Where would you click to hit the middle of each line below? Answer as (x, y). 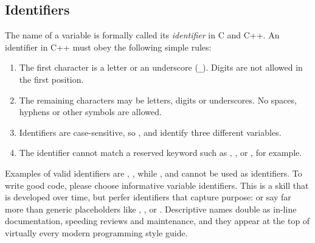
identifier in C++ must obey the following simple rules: (108, 47)
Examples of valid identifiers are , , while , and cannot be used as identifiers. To (154, 173)
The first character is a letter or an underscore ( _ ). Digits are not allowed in (161, 67)
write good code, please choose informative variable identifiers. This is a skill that (157, 185)
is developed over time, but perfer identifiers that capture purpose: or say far (148, 197)
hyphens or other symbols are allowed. (90, 112)
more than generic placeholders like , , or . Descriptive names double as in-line (151, 209)
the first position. (51, 79)
